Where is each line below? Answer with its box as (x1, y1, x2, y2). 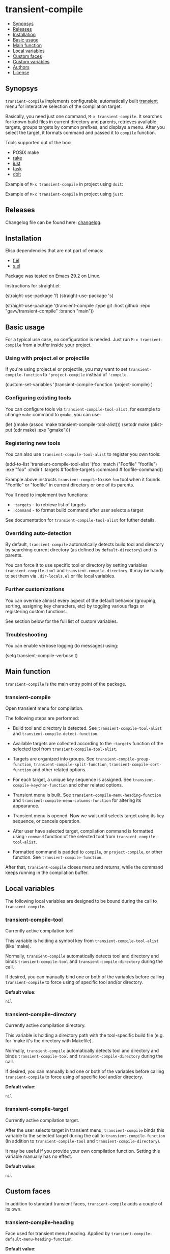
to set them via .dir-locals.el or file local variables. (5, 573, 116, 579)
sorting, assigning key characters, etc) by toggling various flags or (5, 602, 145, 609)
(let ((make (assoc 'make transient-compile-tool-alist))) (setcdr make (5, 421, 150, 428)
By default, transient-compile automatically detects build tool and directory (5, 541, 164, 548)
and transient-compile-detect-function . (12, 730, 99, 737)
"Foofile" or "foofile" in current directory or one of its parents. (5, 482, 135, 488)
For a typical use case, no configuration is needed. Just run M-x (5, 337, 138, 343)
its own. (5, 1206, 22, 1212)
